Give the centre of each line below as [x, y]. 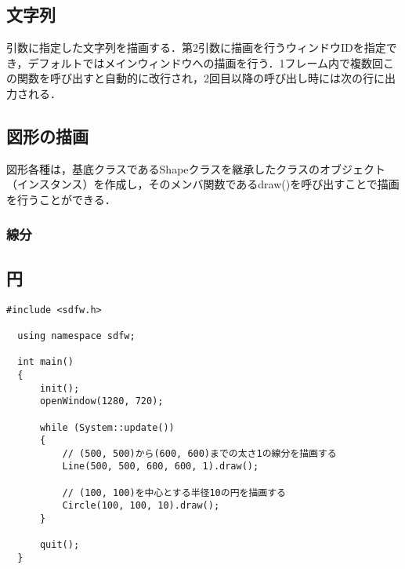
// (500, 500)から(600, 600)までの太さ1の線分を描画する [199, 453]
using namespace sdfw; [76, 336]
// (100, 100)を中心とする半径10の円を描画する [174, 492]
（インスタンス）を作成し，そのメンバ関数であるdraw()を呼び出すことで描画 [203, 184]
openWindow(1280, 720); [101, 401]
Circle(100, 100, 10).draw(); [141, 506]
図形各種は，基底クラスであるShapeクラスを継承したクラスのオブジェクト [196, 168]
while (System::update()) [107, 427]
